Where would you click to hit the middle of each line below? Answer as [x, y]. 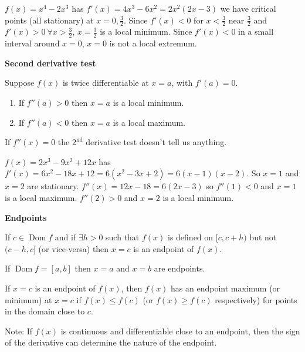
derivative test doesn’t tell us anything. [156, 142]
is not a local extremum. [153, 43]
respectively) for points [256, 299]
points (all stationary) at [49, 20]
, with [182, 83]
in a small [256, 31]
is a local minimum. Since [146, 31]
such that [123, 237]
